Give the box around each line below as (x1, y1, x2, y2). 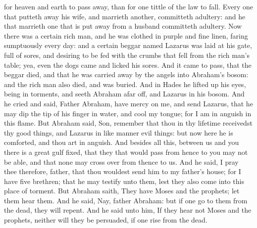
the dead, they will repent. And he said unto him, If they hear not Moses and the (4, 205, 252, 215)
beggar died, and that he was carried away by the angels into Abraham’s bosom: (4, 69, 249, 80)
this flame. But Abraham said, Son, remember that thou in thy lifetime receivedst (4, 118, 253, 128)
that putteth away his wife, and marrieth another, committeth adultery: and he (4, 11, 246, 21)
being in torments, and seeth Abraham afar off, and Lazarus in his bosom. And (4, 89, 245, 99)
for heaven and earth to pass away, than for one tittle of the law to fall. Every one (4, 1, 253, 11)
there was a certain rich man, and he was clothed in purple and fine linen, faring (4, 30, 248, 41)
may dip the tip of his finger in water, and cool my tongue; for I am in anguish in (4, 108, 252, 118)
